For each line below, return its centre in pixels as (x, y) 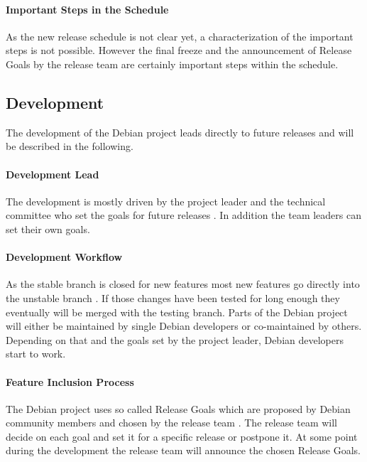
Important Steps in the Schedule (87, 9)
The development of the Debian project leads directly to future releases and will (180, 132)
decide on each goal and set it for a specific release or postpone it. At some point (182, 436)
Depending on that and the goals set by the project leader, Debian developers (175, 339)
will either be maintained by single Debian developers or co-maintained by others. (184, 326)
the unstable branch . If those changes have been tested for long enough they (173, 297)
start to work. (36, 354)
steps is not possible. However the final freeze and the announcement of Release (179, 50)
